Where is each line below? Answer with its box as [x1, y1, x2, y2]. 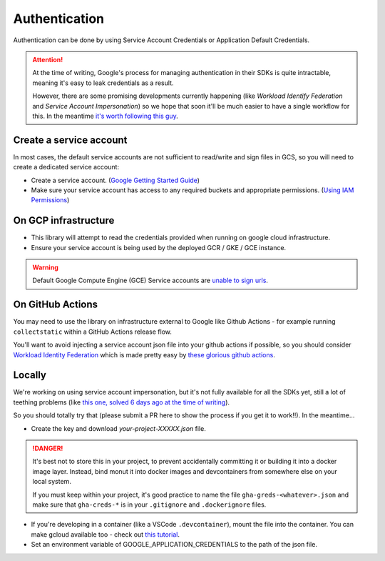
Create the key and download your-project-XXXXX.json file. [31, 424, 206, 432]
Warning [32, 263, 58, 272]
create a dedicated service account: [13, 163, 120, 172]
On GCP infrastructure [13, 214, 115, 227]
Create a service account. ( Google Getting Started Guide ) [31, 176, 200, 184]
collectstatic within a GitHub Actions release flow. [13, 327, 173, 336]
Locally [13, 369, 46, 382]
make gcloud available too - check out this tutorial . [31, 530, 180, 539]
